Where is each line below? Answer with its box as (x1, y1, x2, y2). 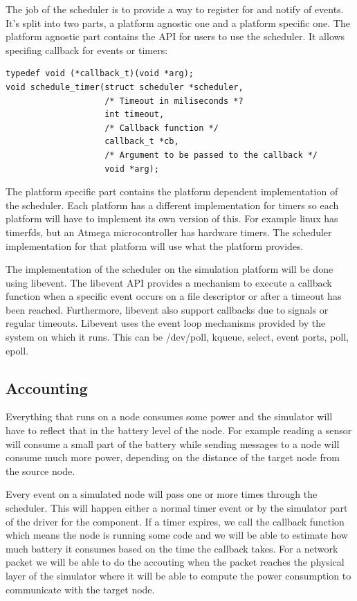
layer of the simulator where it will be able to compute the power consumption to (6, 568, 351, 582)
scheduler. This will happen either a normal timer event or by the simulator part (6, 501, 348, 515)
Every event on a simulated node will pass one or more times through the (6, 487, 318, 501)
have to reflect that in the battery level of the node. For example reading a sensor (6, 423, 352, 438)
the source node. (6, 463, 75, 478)
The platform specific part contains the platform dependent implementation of (6, 184, 338, 199)
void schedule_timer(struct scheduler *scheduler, (6, 82, 244, 92)
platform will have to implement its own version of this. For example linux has (6, 211, 338, 226)
